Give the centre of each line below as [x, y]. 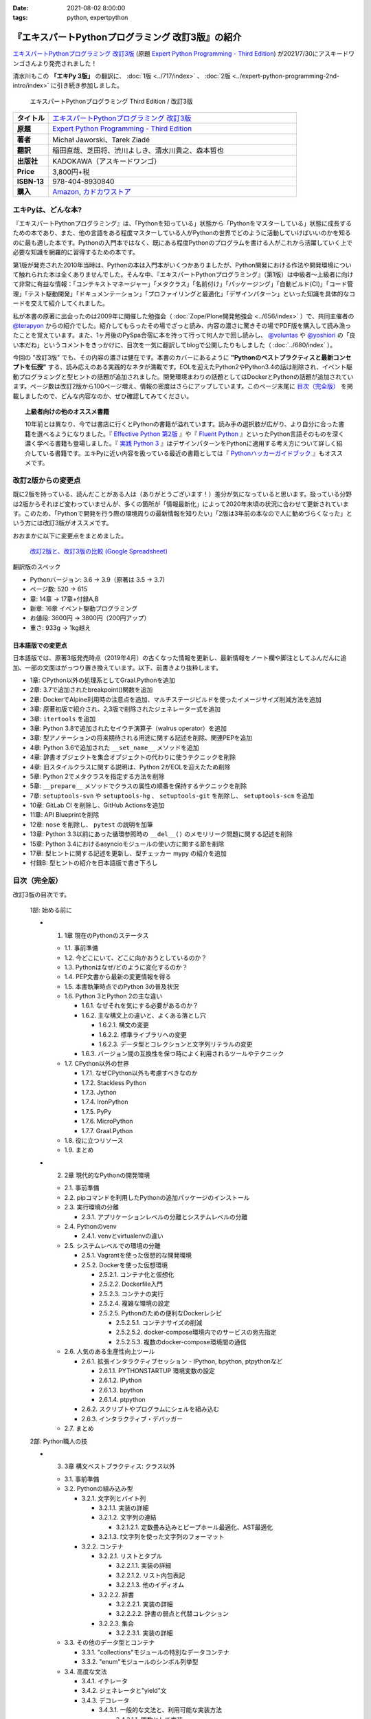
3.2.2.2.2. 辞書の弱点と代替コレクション [172, 1614]
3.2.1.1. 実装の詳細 [124, 1508]
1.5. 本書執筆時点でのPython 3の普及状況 [122, 986]
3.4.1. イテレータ [105, 1681]
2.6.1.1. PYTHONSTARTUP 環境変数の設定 [157, 1370]
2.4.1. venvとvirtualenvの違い [123, 1236]
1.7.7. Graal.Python [107, 1130]
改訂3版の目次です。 [42, 895]
